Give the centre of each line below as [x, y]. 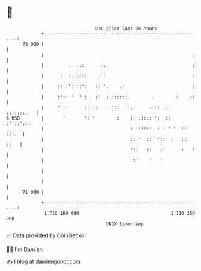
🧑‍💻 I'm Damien [25, 249]
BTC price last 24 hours [126, 28]
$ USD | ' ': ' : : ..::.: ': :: [88, 118]
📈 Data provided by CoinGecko [45, 235]
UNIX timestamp [125, 224]
